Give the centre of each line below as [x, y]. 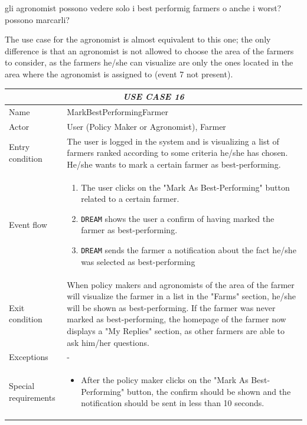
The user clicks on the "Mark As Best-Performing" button [185, 187]
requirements [32, 397]
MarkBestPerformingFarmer [117, 111]
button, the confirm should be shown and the [209, 391]
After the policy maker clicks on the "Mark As [165, 380]
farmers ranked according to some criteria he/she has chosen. [177, 153]
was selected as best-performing [138, 261]
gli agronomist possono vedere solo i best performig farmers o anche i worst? [143, 8]
